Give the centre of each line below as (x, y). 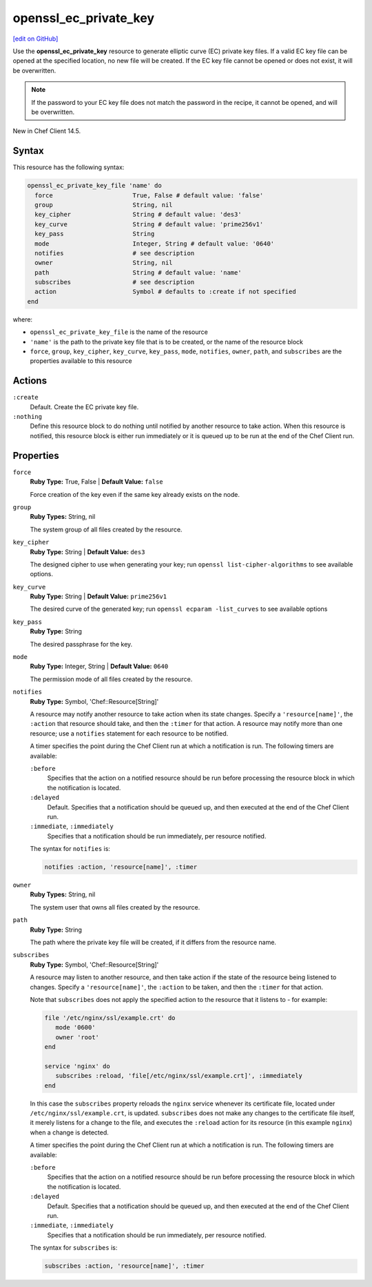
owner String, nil (104, 263)
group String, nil (104, 205)
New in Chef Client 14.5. (47, 131)
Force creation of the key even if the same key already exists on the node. (135, 494)
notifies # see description (115, 253)
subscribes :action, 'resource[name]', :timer (124, 1266)
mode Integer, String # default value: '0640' (155, 244)
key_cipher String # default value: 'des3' (138, 215)
